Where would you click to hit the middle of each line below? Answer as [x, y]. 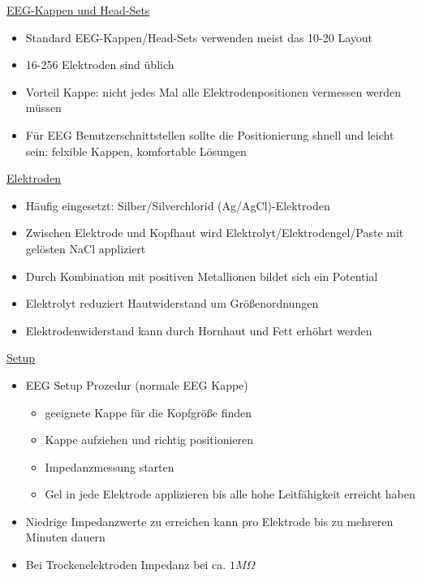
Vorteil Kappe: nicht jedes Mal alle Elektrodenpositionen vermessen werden [213, 91]
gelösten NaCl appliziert [86, 248]
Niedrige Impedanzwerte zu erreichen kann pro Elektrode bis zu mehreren [209, 521]
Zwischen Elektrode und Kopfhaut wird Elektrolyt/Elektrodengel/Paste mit [215, 233]
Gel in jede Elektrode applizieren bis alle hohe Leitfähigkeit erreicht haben [230, 494]
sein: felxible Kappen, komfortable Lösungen [136, 151]
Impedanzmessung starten [110, 466]
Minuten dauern [65, 537]
